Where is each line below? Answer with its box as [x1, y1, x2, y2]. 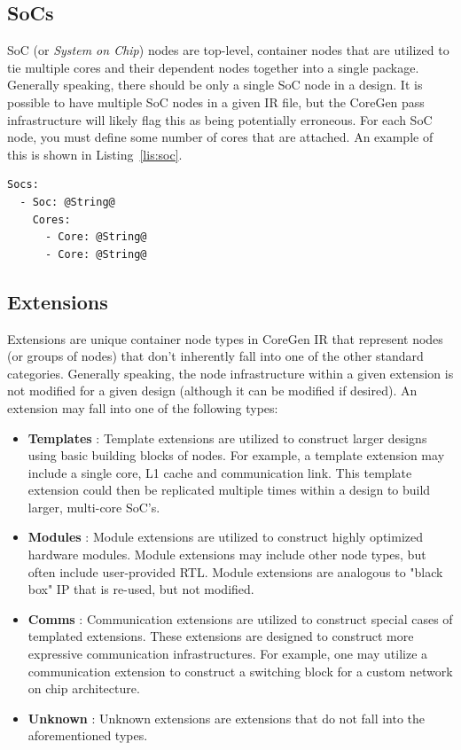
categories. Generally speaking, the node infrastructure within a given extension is [7, 363, 454, 382]
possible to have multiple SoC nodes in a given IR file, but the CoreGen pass [7, 92, 425, 111]
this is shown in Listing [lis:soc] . [7, 145, 183, 163]
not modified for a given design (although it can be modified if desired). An [7, 381, 418, 400]
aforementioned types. [27, 726, 148, 745]
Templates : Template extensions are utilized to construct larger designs [27, 428, 427, 447]
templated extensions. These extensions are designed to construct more [27, 627, 414, 645]
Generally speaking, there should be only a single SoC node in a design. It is [7, 75, 423, 94]
